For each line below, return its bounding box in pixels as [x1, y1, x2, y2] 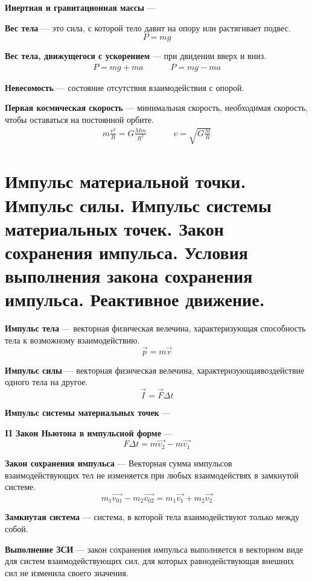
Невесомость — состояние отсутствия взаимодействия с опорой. [5, 81, 244, 93]
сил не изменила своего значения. [5, 566, 129, 579]
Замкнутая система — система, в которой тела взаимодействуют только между [5, 510, 300, 523]
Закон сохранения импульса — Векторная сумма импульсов [5, 456, 232, 469]
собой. [5, 522, 28, 535]
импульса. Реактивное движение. [5, 287, 265, 312]
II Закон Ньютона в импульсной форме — [5, 426, 173, 439]
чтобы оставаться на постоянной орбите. [5, 113, 154, 125]
